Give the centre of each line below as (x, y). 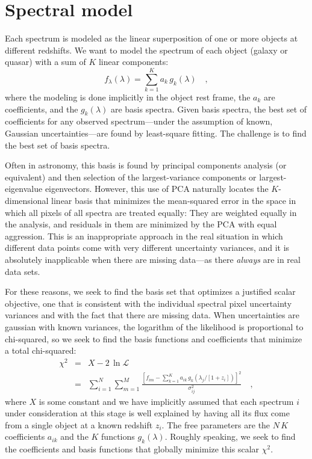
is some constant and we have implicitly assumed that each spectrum (166, 401)
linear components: (133, 62)
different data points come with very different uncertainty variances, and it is (147, 248)
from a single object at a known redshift (79, 424)
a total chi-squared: (41, 350)
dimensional (27, 200)
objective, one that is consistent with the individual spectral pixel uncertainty (148, 303)
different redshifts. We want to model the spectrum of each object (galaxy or (146, 50)
